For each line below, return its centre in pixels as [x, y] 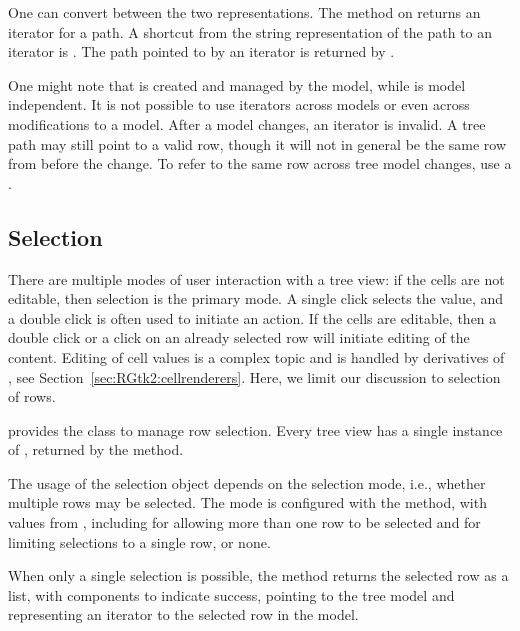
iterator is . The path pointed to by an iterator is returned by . [201, 51]
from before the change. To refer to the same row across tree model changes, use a [260, 163]
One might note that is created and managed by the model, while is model [237, 84]
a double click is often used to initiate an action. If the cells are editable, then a [252, 317]
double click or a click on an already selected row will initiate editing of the [239, 337]
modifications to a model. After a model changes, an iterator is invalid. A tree [247, 123]
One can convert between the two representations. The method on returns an [244, 12]
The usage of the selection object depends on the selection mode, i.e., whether [247, 482]
